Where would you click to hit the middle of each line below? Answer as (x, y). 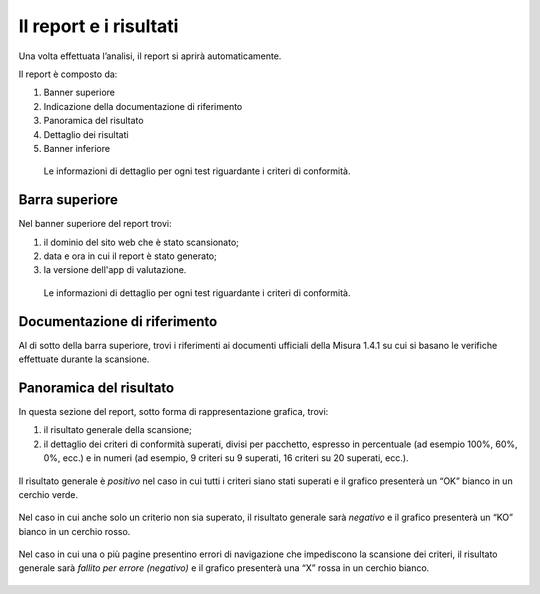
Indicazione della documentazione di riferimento (143, 106)
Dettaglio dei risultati (86, 134)
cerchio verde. (48, 494)
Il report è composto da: (68, 74)
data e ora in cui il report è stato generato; (130, 256)
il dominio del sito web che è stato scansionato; (141, 242)
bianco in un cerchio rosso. (74, 531)
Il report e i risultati (98, 26)
